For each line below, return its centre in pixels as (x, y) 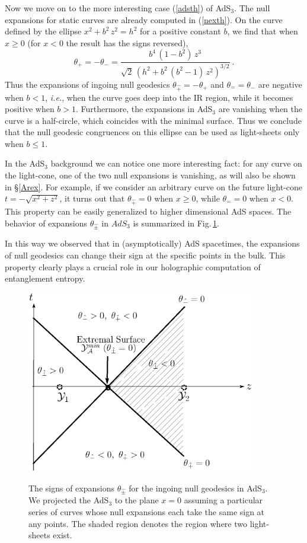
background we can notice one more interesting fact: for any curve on (176, 163)
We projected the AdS (69, 500)
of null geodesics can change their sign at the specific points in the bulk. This (145, 255)
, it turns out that (92, 198)
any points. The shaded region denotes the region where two (138, 523)
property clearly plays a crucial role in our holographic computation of (133, 266)
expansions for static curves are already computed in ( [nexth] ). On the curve (144, 19)
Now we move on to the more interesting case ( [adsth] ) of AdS (118, 8)
